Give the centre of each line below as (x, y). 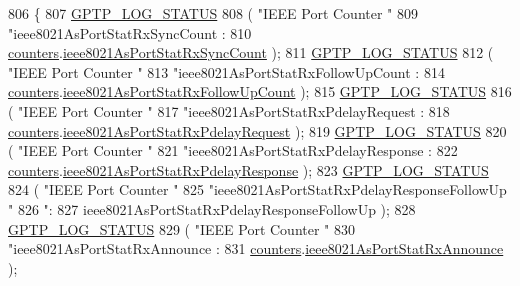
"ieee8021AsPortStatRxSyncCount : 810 (130, 32)
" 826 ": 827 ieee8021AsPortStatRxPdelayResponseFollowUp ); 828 (212, 208)
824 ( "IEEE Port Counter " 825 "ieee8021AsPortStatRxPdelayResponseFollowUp (257, 189)
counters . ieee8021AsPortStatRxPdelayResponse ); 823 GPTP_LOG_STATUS (248, 169)
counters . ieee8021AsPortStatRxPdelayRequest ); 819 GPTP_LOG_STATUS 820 (257, 130)
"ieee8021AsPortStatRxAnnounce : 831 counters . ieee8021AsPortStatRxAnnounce (256, 248)
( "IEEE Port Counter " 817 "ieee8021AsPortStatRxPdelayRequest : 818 (229, 110)
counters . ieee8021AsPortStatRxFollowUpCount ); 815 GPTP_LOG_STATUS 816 (260, 91)
